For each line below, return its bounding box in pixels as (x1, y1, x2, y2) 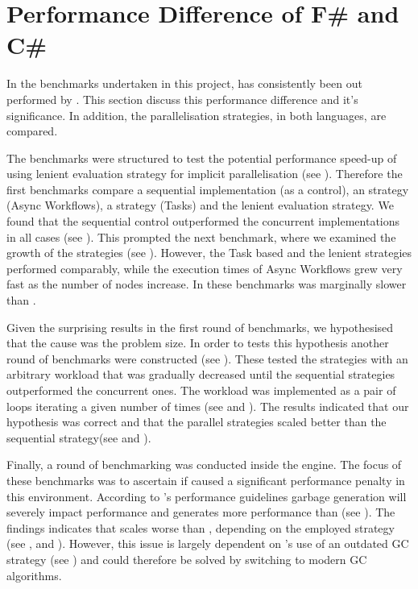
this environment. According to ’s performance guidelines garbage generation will (6, 487, 407, 504)
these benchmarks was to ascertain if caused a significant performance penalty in (6, 471, 405, 488)
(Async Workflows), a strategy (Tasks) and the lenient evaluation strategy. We (6, 197, 394, 214)
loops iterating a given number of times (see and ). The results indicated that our (6, 397, 409, 414)
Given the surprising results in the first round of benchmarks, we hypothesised (6, 318, 394, 335)
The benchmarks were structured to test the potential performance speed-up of (6, 149, 397, 166)
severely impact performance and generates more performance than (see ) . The (6, 504, 395, 521)
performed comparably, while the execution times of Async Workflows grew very (6, 259, 403, 276)
